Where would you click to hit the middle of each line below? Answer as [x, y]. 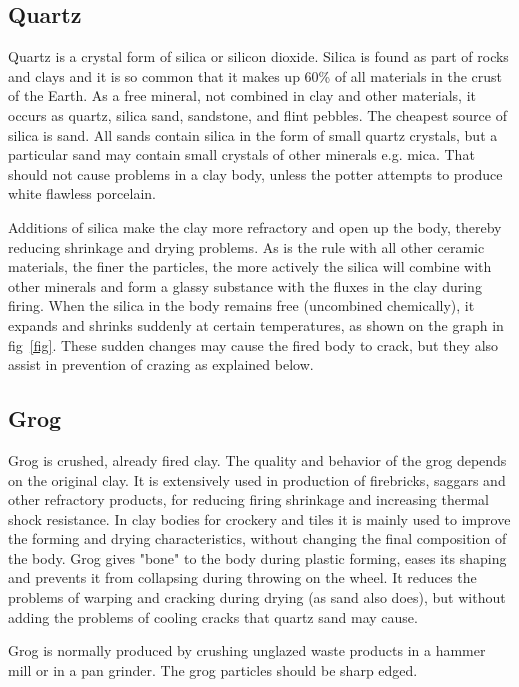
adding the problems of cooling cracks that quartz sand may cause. [213, 616]
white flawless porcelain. [82, 193]
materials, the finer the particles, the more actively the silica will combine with [250, 266]
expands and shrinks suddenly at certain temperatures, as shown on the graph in [256, 324]
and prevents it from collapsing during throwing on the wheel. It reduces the [242, 577]
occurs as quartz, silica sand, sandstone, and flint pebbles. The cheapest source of [257, 114]
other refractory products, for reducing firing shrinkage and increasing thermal [249, 499]
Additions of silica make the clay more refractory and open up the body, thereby [255, 226]
